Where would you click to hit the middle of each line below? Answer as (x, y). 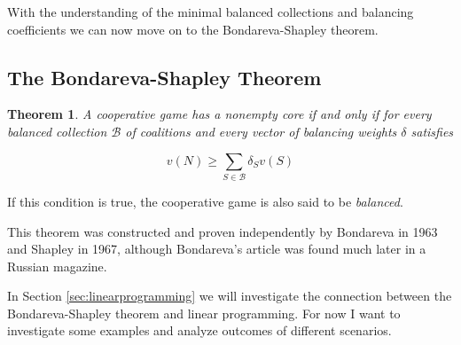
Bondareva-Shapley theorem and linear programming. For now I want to (204, 313)
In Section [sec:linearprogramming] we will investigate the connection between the (230, 296)
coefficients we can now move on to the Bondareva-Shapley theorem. (193, 29)
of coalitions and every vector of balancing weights (261, 131)
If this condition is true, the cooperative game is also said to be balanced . (205, 201)
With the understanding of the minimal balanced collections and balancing (211, 12)
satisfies (432, 131)
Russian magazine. (57, 266)
